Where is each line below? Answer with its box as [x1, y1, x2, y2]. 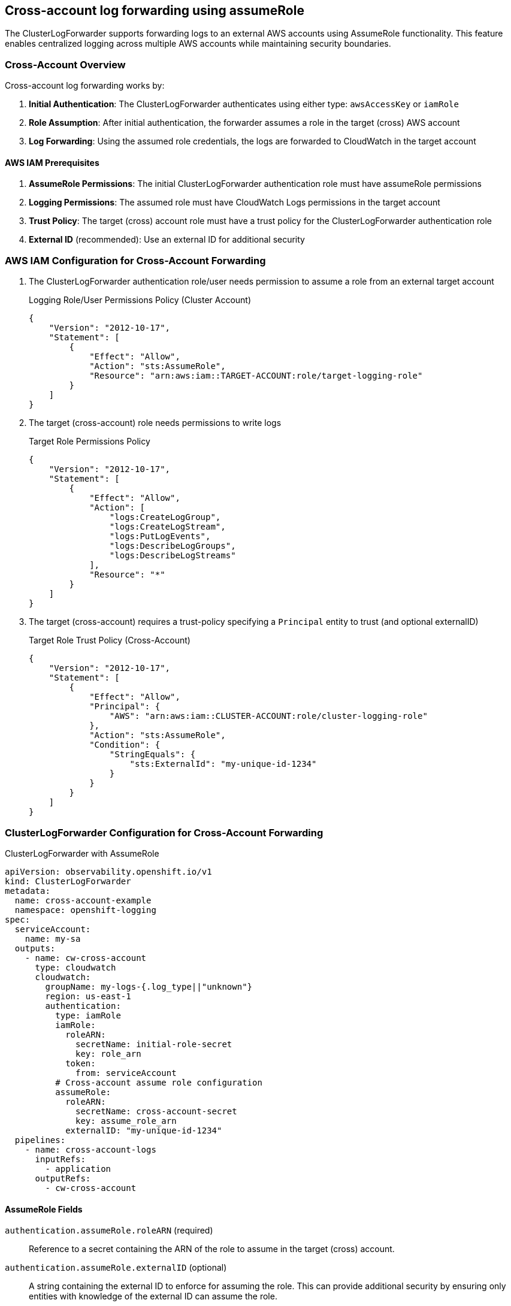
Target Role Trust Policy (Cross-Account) [29, 635, 191, 646]
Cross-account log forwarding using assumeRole [5, 3, 304, 18]
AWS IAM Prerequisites [5, 157, 99, 168]
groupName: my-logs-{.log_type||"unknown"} [45, 981, 253, 991]
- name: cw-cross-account [25, 953, 147, 963]
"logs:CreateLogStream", [109, 522, 226, 532]
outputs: [14, 943, 56, 953]
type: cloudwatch [35, 962, 116, 972]
